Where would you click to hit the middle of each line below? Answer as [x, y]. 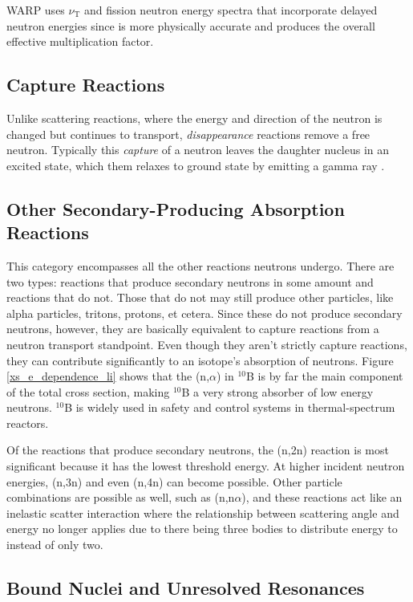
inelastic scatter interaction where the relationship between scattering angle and [203, 513]
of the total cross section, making [88, 391]
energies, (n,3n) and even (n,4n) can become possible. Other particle [174, 481]
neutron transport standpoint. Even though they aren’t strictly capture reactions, [207, 344]
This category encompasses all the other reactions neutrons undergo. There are [200, 265]
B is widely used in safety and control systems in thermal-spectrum [230, 407]
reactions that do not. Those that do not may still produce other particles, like [200, 297]
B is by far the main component [325, 376]
